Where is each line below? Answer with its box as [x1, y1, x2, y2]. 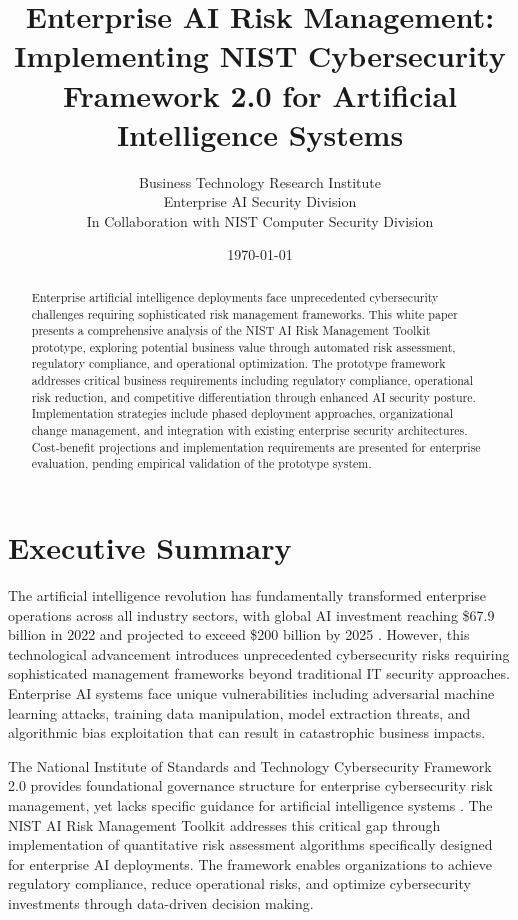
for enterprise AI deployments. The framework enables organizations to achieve [8, 853, 492, 874]
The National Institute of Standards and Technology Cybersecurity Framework [8, 755, 492, 776]
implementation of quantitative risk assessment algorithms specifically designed [8, 834, 493, 855]
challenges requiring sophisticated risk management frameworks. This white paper [31, 305, 458, 322]
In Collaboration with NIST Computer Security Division [86, 210, 434, 231]
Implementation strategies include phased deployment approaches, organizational [31, 405, 453, 422]
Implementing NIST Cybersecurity [14, 35, 506, 76]
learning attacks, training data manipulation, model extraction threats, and [8, 702, 471, 723]
